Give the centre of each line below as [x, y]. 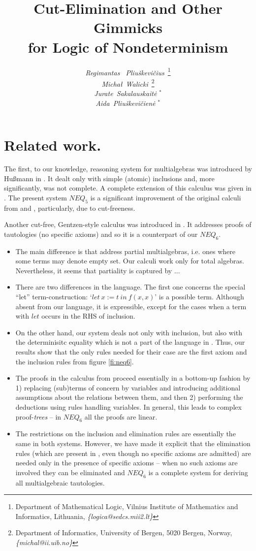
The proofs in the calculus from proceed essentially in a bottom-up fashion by [133, 378]
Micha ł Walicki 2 [128, 83]
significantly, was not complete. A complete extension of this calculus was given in [128, 188]
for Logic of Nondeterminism [128, 47]
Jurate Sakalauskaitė [126, 93]
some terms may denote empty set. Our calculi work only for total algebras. [130, 261]
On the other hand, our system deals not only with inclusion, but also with [129, 332]
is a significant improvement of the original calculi [166, 197]
